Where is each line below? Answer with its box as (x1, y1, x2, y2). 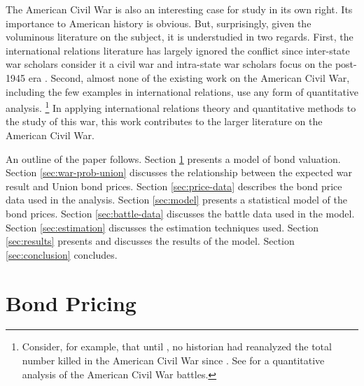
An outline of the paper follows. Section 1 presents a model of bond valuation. (6, 151, 341, 166)
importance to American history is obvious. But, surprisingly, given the (6, 15, 311, 30)
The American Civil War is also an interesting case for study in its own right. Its (6, 2, 353, 16)
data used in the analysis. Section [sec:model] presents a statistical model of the (6, 192, 347, 207)
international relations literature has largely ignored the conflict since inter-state (6, 43, 350, 57)
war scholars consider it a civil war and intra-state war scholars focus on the (6, 57, 332, 71)
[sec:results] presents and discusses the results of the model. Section (6, 234, 295, 248)
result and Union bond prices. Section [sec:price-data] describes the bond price (6, 178, 342, 193)
